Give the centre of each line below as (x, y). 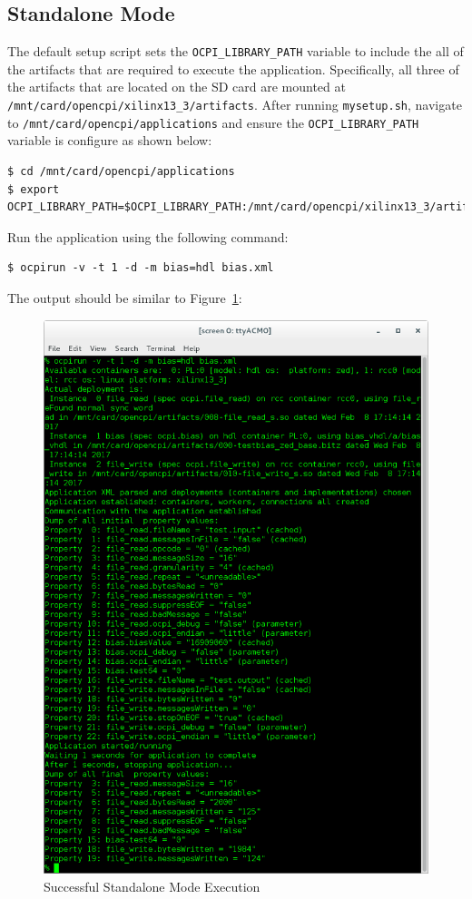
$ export (34, 189)
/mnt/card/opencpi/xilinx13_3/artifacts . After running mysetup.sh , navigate (235, 105)
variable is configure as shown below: (110, 140)
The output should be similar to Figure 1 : (125, 297)
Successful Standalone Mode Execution (152, 886)
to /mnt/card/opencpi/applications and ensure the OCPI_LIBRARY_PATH (213, 122)
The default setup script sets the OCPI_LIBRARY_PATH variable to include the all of (236, 51)
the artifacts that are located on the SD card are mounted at (177, 87)
